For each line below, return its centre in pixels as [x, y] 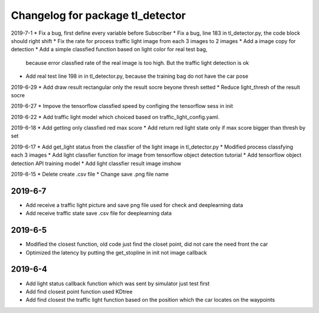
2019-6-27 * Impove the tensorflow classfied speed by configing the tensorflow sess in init [122, 106]
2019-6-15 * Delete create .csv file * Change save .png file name [90, 174]
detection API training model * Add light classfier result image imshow [96, 163]
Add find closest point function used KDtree [79, 291]
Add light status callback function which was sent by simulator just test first [118, 284]
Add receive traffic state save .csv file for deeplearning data [99, 213]
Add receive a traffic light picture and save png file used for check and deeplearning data [134, 205]
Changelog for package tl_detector [98, 15]
